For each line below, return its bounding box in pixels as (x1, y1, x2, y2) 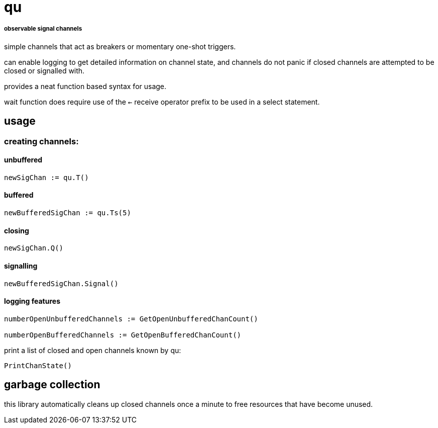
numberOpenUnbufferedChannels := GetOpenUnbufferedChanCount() (4, 314, 258, 323)
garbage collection (4, 378, 100, 391)
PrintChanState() (4, 361, 72, 370)
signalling (4, 261, 38, 270)
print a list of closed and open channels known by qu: (4, 346, 181, 355)
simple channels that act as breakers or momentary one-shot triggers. (4, 42, 236, 51)
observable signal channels (4, 25, 82, 33)
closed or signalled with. (4, 66, 85, 75)
